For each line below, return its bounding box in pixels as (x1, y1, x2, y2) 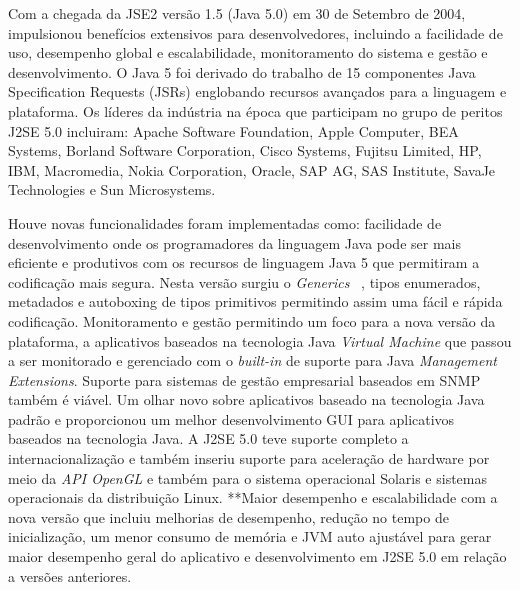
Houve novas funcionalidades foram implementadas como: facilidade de (8, 212, 442, 233)
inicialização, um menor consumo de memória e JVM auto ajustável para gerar (8, 526, 492, 547)
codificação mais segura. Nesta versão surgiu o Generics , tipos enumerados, (8, 271, 481, 292)
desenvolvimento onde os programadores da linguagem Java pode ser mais (8, 232, 461, 253)
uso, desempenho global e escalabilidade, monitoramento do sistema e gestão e (8, 42, 488, 63)
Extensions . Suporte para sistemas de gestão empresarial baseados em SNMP (8, 369, 481, 390)
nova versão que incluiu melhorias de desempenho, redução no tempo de (8, 506, 449, 527)
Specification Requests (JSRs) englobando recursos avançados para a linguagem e (8, 81, 507, 102)
